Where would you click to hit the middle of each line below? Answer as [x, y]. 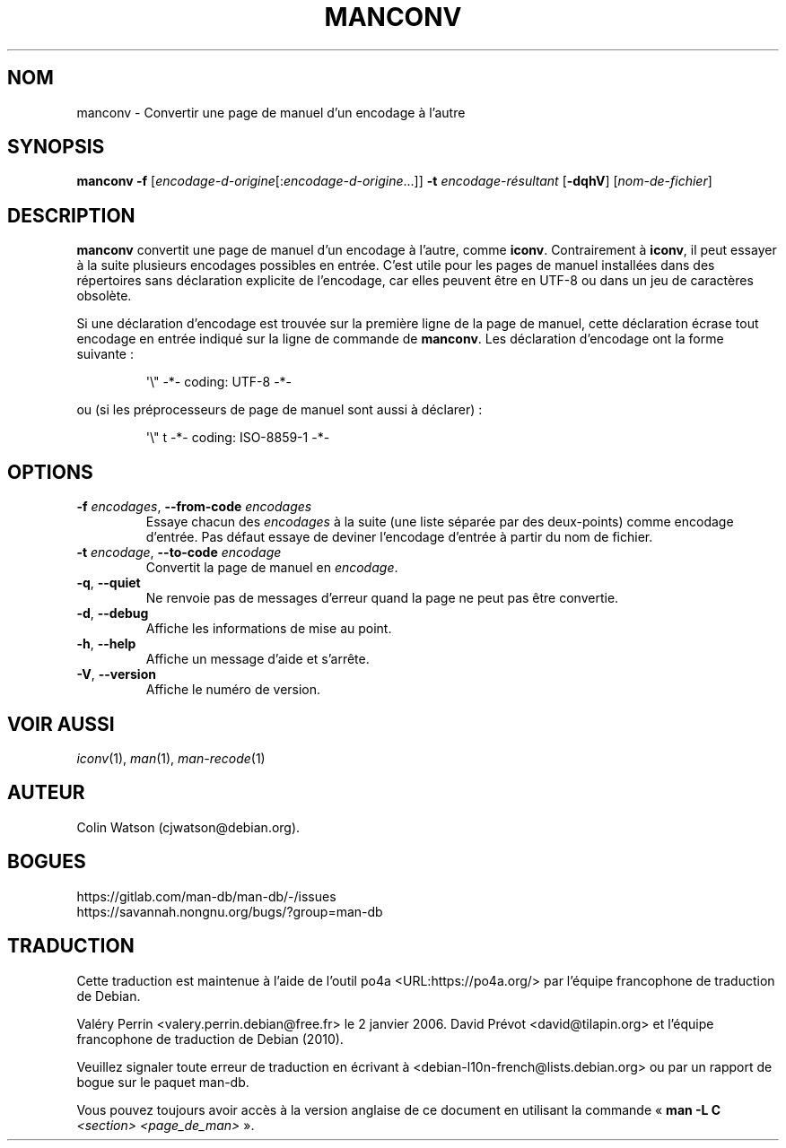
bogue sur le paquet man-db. [163, 1082]
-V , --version [116, 674]
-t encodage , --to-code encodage [179, 552]
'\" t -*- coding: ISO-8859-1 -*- [238, 438]
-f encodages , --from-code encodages [194, 507]
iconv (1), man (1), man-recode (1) [171, 758]
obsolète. [104, 296]
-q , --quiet [109, 583]
